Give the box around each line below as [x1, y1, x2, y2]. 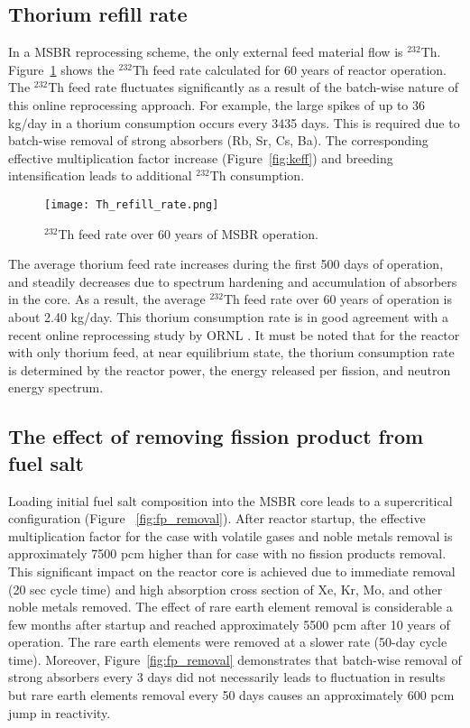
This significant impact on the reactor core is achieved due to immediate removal [8, 561, 456, 580]
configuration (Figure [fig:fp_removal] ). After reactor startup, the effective [8, 509, 426, 528]
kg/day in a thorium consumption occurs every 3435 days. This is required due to [8, 113, 460, 132]
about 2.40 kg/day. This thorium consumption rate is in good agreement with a [8, 307, 449, 326]
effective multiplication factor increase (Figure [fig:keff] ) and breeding [8, 148, 393, 167]
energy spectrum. [8, 378, 104, 397]
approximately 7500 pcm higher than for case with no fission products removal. [8, 544, 447, 563]
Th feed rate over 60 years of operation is [223, 290, 453, 309]
